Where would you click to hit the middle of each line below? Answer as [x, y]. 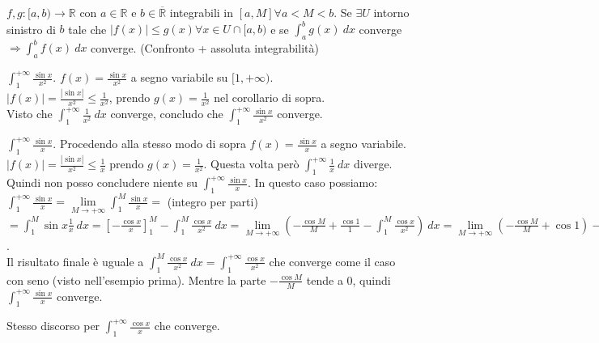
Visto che [30, 114]
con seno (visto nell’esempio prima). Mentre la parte [136, 279]
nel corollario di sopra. [270, 97]
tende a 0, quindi [348, 279]
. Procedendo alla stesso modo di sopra [149, 144]
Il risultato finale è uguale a [75, 261]
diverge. [373, 164]
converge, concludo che [167, 114]
